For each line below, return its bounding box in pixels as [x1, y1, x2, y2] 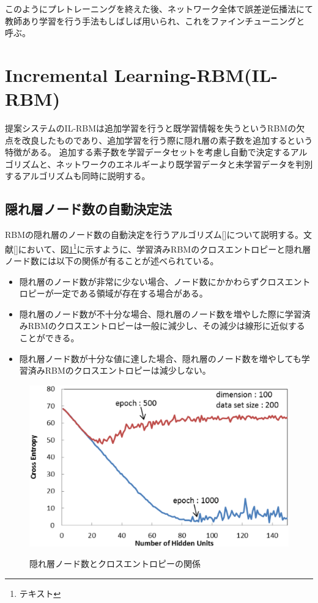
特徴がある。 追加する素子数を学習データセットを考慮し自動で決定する [5, 146, 290, 158]
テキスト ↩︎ [19, 586, 61, 599]
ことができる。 [19, 331, 79, 344]
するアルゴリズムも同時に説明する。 [5, 169, 150, 182]
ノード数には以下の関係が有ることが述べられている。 [5, 254, 219, 267]
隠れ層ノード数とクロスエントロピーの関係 [29, 557, 201, 570]
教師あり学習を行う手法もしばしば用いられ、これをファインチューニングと [5, 14, 305, 27]
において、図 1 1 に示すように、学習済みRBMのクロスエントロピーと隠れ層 [18, 240, 311, 255]
